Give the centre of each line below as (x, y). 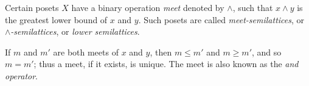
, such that (253, 7)
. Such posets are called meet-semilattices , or (221, 19)
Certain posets (32, 7)
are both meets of (86, 52)
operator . (21, 75)
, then (161, 52)
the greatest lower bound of (56, 19)
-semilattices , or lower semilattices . (75, 31)
